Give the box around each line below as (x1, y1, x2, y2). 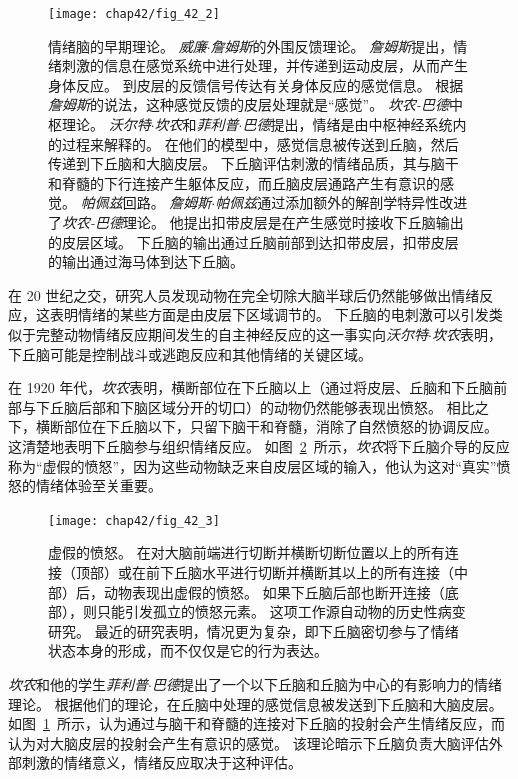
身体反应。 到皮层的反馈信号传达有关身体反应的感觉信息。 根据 (48, 74, 464, 95)
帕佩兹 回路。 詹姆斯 (80, 192, 212, 213)
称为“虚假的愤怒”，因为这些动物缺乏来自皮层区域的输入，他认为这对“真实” (8, 455, 497, 476)
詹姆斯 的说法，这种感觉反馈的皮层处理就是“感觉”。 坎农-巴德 (48, 94, 449, 115)
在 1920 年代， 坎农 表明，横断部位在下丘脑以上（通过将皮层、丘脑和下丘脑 (8, 377, 494, 398)
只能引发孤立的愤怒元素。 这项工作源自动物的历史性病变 (96, 601, 466, 622)
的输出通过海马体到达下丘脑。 (48, 251, 244, 272)
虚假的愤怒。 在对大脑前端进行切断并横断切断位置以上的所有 (48, 542, 445, 563)
